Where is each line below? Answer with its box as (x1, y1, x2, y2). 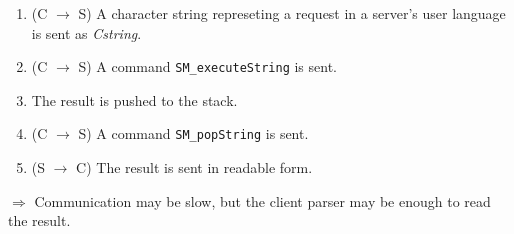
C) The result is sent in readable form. (76, 157, 313, 178)
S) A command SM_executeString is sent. (78, 56, 337, 77)
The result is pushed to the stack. (31, 89, 238, 110)
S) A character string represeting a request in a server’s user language (78, 3, 506, 23)
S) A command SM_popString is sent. (78, 123, 309, 144)
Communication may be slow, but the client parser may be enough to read (34, 190, 491, 211)
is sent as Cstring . (31, 22, 142, 43)
